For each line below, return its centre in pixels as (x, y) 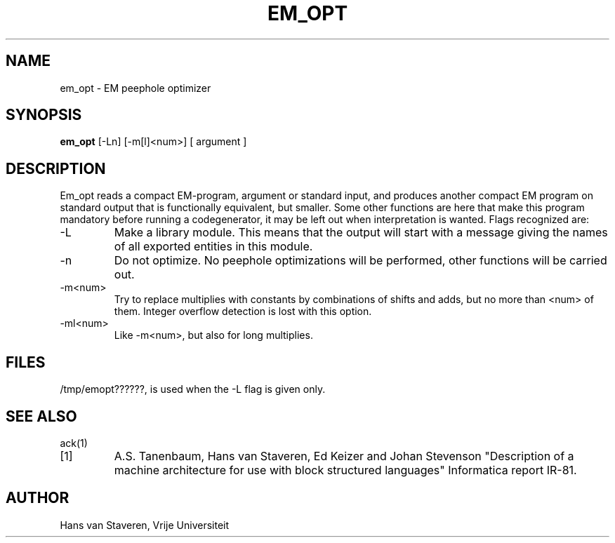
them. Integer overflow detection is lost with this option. (243, 311)
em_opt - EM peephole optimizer (135, 88)
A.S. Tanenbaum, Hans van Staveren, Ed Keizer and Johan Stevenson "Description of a (344, 456)
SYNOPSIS (44, 115)
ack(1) (74, 443)
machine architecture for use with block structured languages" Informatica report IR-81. (345, 470)
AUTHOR (38, 498)
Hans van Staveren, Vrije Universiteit (145, 525)
